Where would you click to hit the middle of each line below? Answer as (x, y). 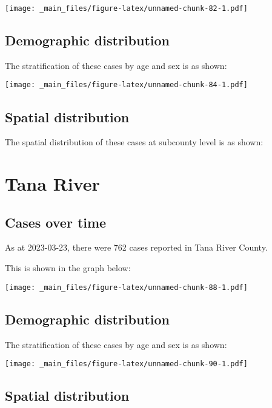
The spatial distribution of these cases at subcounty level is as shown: (134, 142)
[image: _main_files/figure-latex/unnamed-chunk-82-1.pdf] (126, 8)
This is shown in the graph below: (68, 268)
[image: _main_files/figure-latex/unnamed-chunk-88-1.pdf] (126, 287)
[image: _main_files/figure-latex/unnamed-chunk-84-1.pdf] (126, 85)
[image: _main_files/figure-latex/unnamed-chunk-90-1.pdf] (126, 364)
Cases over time (56, 222)
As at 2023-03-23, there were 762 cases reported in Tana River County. (136, 247)
